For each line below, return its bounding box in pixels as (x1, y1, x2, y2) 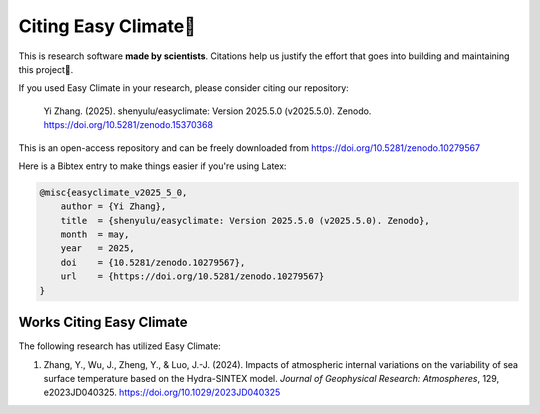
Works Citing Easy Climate (18, 314, 188, 331)
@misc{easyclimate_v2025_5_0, (39, 186, 188, 198)
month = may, (60, 229, 130, 240)
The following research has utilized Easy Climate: (18, 340, 222, 352)
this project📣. (18, 63, 74, 75)
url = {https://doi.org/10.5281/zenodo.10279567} (60, 271, 325, 282)
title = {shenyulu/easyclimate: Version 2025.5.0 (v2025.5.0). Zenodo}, (60, 215, 430, 226)
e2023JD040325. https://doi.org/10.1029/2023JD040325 (43, 386, 281, 399)
